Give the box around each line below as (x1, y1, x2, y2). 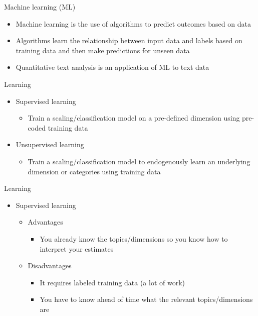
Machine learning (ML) (4, 2, 76, 12)
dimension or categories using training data (28, 166, 161, 176)
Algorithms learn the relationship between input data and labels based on (16, 35, 242, 46)
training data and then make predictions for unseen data (16, 45, 190, 55)
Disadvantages (28, 260, 72, 271)
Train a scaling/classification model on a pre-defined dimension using (28, 113, 240, 123)
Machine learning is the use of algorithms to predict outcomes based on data (16, 18, 251, 29)
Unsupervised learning (16, 139, 84, 150)
